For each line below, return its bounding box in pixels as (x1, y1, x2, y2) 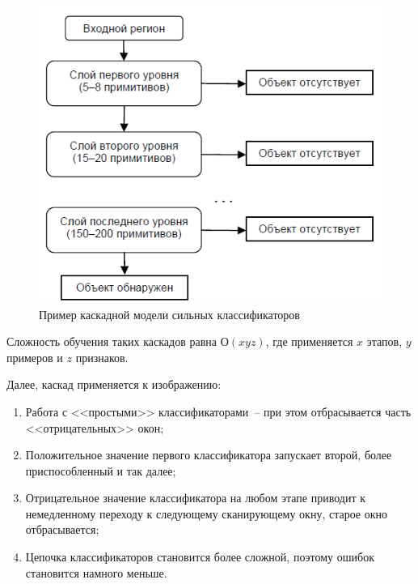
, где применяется (265, 333, 353, 350)
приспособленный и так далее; (25, 462, 176, 479)
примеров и (6, 348, 63, 365)
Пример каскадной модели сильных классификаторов (39, 305, 300, 322)
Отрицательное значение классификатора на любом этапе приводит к (25, 489, 365, 506)
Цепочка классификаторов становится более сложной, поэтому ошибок (25, 548, 374, 565)
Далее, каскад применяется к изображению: (6, 376, 222, 393)
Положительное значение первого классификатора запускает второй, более (25, 446, 392, 463)
